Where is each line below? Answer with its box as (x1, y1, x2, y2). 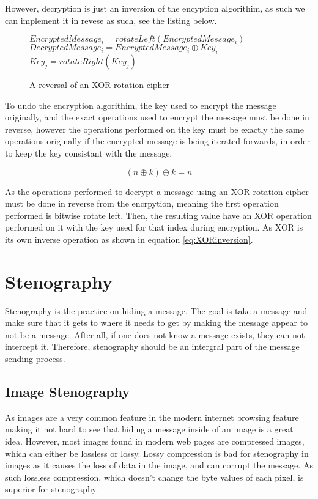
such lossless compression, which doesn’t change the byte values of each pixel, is (5, 470, 304, 483)
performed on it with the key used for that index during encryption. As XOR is (5, 221, 303, 234)
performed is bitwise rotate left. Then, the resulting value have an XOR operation (5, 209, 312, 221)
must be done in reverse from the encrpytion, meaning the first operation (5, 197, 279, 210)
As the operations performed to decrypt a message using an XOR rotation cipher (5, 185, 309, 198)
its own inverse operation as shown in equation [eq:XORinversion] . (5, 232, 253, 245)
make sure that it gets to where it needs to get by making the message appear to (5, 316, 308, 329)
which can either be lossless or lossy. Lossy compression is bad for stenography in (5, 446, 309, 459)
